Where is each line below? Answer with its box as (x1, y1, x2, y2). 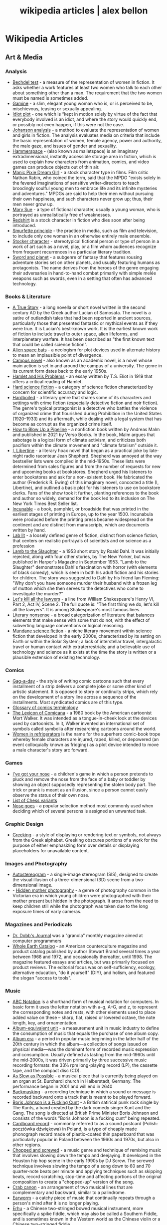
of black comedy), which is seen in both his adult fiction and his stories (12, 569, 159, 576)
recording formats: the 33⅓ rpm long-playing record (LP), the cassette (12, 1062, 158, 1068)
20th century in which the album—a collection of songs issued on (12, 1041, 148, 1047)
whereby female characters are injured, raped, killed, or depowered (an (12, 736, 159, 742)
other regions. (12, 1142, 41, 1148)
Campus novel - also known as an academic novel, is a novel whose (12, 357, 153, 364)
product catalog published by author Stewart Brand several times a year (12, 948, 161, 954)
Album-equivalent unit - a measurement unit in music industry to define (12, 1025, 160, 1031)
